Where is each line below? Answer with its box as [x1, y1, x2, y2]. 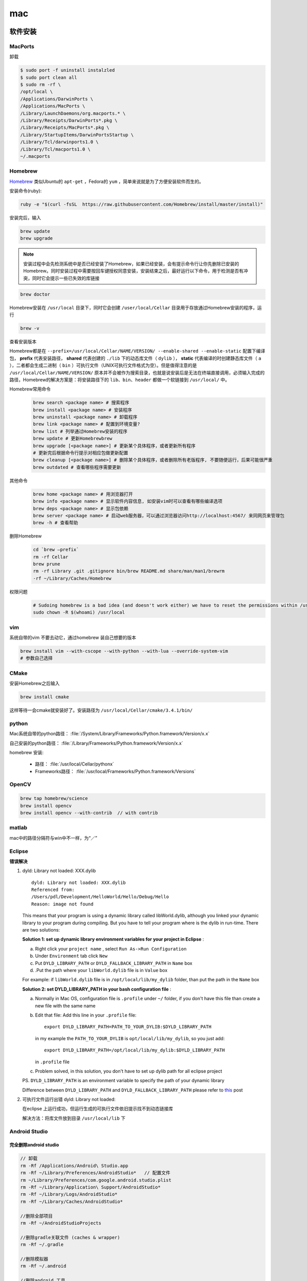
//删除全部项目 [20, 1213, 53, 1219]
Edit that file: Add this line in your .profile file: [35, 1012, 137, 1018]
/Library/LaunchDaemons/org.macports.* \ [20, 110, 126, 116]
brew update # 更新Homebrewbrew [33, 436, 113, 442]
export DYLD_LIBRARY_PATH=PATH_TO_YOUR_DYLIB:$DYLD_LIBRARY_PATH [44, 1024, 212, 1030]
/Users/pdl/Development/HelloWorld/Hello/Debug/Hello [31, 894, 169, 900]
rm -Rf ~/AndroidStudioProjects [20, 1220, 102, 1226]
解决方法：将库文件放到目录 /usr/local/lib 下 [22, 1115, 125, 1121]
